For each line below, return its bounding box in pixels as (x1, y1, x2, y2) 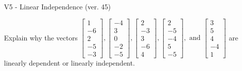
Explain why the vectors (4, 32, 78, 42)
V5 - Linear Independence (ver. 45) (4, 1, 111, 11)
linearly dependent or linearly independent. (4, 57, 135, 68)
